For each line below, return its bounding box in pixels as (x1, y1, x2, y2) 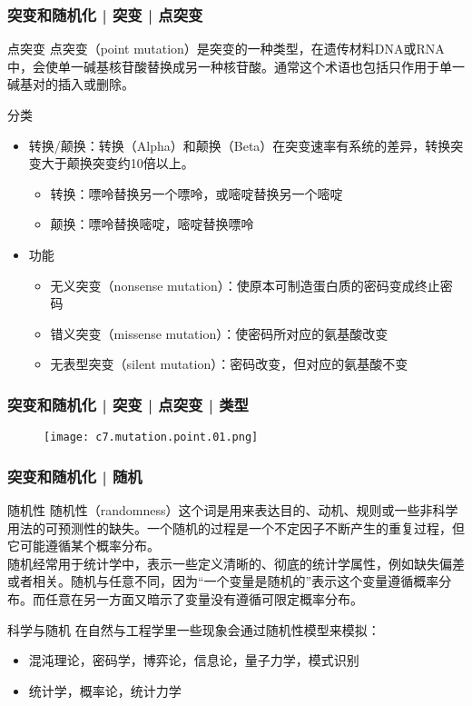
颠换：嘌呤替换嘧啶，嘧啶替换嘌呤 (50, 214, 254, 234)
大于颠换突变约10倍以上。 (41, 154, 194, 173)
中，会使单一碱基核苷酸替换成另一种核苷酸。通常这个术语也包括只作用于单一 (7, 56, 465, 75)
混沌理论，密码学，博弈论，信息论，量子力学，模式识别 (28, 651, 359, 670)
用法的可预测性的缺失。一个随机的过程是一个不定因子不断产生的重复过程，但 (7, 518, 465, 537)
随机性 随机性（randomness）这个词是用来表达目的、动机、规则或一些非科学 (7, 501, 458, 520)
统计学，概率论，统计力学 (28, 681, 182, 700)
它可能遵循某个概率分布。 (7, 536, 160, 555)
